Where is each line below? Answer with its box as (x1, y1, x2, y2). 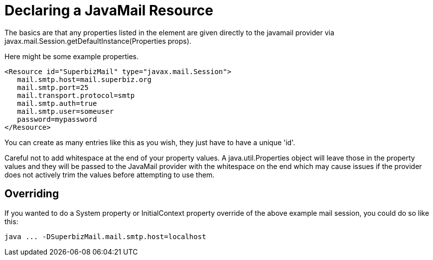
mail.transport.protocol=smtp (17, 91, 135, 99)
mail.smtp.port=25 (17, 83, 89, 91)
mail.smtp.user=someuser (17, 107, 114, 115)
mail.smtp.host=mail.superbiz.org (17, 75, 152, 84)
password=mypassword (17, 115, 97, 123)
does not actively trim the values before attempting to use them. (4, 170, 215, 179)
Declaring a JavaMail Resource (4, 2, 213, 19)
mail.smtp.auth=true (17, 99, 97, 107)
